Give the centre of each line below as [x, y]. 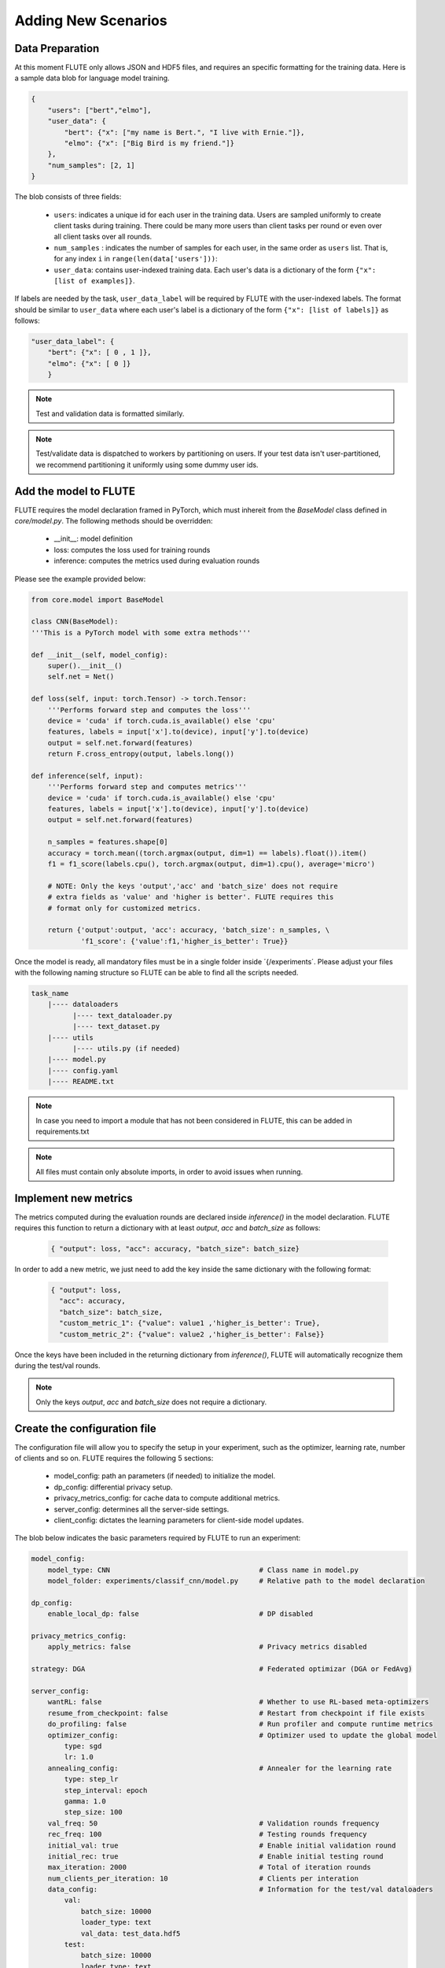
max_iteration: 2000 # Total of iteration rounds [209, 1867]
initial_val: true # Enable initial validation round [222, 1845]
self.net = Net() [81, 677]
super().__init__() [85, 666]
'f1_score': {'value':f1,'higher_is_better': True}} [184, 941]
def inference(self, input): [87, 776]
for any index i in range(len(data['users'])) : [136, 259]
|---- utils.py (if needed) [126, 1049]
